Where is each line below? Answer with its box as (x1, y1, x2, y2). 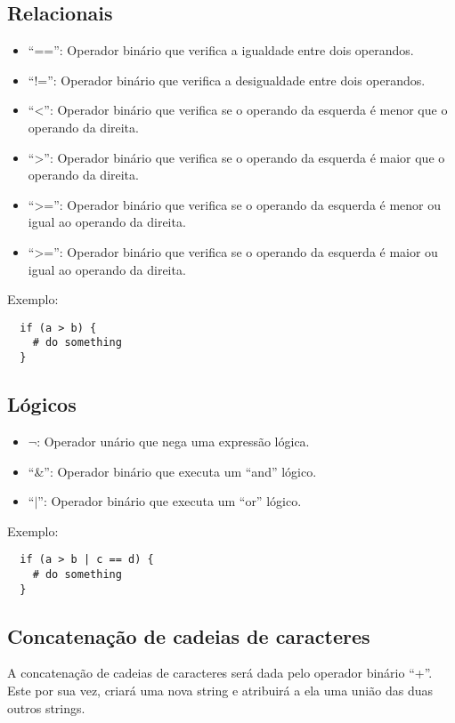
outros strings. (7, 698, 85, 717)
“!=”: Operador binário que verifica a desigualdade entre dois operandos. (28, 70, 426, 89)
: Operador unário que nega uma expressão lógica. (37, 431, 310, 450)
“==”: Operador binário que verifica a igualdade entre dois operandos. (28, 41, 414, 60)
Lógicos (7, 390, 77, 418)
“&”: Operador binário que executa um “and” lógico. (28, 462, 317, 480)
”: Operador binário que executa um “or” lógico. (37, 492, 302, 510)
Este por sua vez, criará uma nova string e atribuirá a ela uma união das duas (7, 681, 433, 700)
